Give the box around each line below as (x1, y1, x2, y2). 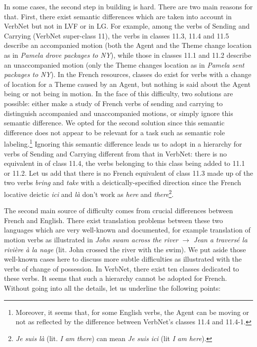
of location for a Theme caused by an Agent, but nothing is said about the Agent (4, 78, 251, 89)
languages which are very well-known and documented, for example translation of (4, 225, 251, 235)
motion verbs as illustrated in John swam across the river (4, 234, 178, 244)
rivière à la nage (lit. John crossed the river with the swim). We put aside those (4, 244, 246, 254)
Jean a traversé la (193, 234, 248, 244)
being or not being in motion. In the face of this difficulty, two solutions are (4, 88, 233, 99)
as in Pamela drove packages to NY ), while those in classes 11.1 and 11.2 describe (4, 49, 251, 60)
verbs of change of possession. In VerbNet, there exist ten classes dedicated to (4, 263, 239, 273)
